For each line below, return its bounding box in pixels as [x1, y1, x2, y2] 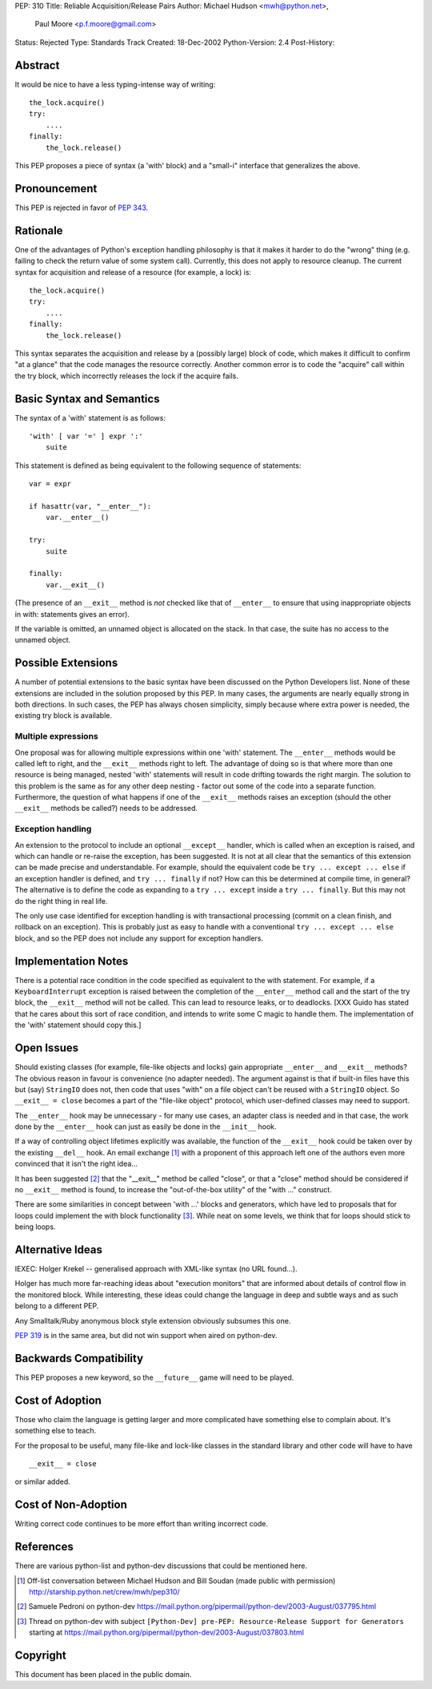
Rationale [14, 224, 63, 237]
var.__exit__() [45, 580, 106, 589]
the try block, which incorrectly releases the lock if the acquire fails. [14, 371, 239, 381]
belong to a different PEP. [14, 1301, 99, 1311]
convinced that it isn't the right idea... [14, 1159, 138, 1169]
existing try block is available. [14, 711, 112, 720]
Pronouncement [14, 181, 98, 196]
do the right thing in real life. [14, 896, 108, 905]
